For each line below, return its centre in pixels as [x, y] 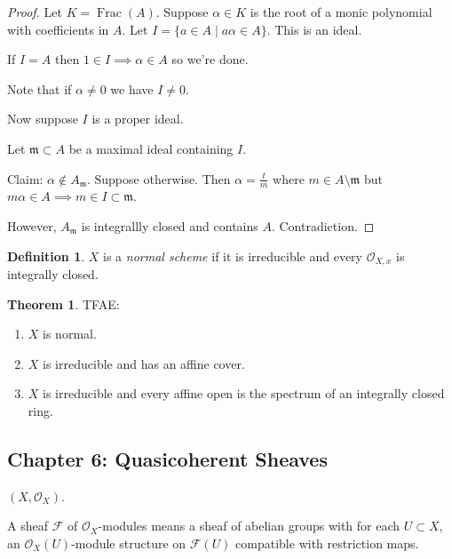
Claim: [25, 178]
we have [132, 88]
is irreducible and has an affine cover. [144, 363]
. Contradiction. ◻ [323, 225]
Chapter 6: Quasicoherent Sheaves [167, 458]
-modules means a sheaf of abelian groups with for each [249, 526]
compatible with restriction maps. [327, 543]
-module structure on [129, 543]
